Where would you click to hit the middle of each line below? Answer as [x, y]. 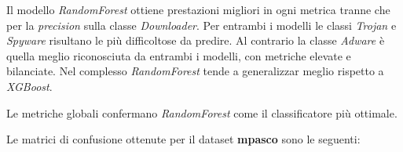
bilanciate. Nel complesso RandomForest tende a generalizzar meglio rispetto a [195, 71]
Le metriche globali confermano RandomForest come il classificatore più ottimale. [202, 112]
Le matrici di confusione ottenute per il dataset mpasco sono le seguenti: [183, 139]
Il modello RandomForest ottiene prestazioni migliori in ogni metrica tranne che [198, 9]
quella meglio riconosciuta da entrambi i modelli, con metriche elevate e [179, 55]
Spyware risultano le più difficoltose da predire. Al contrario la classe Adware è [196, 40]
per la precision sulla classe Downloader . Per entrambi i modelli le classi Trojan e [201, 25]
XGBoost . [29, 86]
